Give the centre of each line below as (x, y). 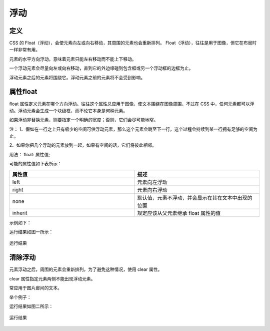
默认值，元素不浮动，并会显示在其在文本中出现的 (195, 198)
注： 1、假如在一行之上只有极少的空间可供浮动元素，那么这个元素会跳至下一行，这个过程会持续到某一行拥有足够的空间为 (133, 129)
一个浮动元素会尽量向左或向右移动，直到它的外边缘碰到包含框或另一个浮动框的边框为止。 (101, 68)
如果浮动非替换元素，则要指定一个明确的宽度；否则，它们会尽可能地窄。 (84, 120)
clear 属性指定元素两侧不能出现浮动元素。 (52, 278)
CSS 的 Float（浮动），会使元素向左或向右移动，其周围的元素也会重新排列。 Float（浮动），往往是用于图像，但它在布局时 (133, 43)
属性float (23, 92)
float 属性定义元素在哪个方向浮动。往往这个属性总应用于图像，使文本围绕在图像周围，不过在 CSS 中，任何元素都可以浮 (132, 104)
